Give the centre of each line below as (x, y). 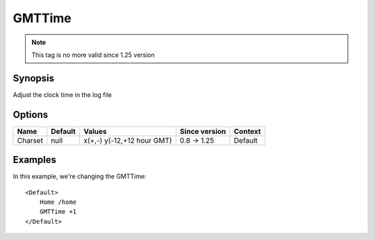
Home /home (58, 202)
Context (247, 131)
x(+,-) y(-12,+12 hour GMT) (128, 140)
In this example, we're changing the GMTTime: (80, 176)
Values (95, 131)
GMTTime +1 (58, 212)
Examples (35, 160)
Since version (203, 131)
